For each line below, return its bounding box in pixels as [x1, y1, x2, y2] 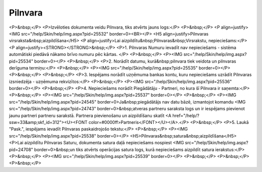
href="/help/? [172, 112, 199, 119]
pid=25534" [9, 58, 33, 64]
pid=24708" [9, 146, 33, 153]
